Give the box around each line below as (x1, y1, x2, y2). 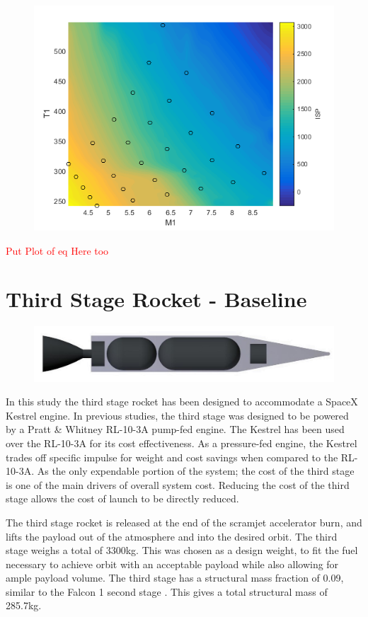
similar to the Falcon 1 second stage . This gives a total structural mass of (6, 584, 328, 599)
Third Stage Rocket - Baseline (6, 284, 307, 313)
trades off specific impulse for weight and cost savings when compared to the (6, 449, 338, 464)
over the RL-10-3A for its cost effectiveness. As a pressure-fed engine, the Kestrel (6, 435, 357, 450)
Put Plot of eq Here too (6, 243, 109, 258)
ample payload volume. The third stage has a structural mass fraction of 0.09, (6, 570, 344, 585)
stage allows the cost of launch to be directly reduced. (6, 491, 239, 506)
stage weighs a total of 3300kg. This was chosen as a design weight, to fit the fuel (6, 543, 358, 558)
